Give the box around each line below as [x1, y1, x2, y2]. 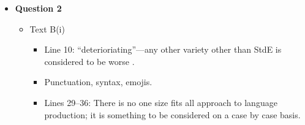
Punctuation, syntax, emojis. [44, 75, 152, 88]
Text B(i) [29, 22, 65, 35]
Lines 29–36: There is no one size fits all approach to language [44, 96, 277, 108]
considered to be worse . [44, 55, 135, 67]
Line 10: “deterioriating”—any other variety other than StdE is [44, 43, 282, 56]
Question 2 [15, 2, 62, 14]
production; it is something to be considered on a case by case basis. [44, 108, 301, 121]
